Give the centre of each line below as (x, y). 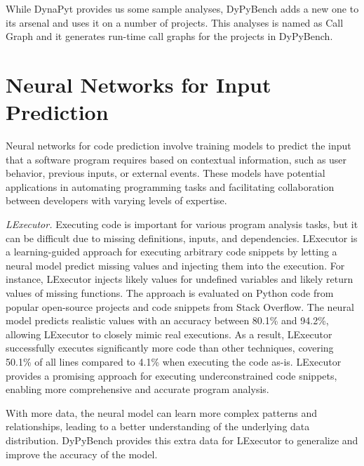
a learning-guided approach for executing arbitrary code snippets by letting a (171, 252)
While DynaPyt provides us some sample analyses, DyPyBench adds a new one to (182, 8)
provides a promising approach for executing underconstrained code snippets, (171, 375)
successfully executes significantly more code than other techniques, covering (170, 348)
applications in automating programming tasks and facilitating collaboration (170, 186)
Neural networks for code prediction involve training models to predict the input (178, 146)
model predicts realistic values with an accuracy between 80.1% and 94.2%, (167, 320)
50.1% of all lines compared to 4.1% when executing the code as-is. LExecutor (174, 361)
